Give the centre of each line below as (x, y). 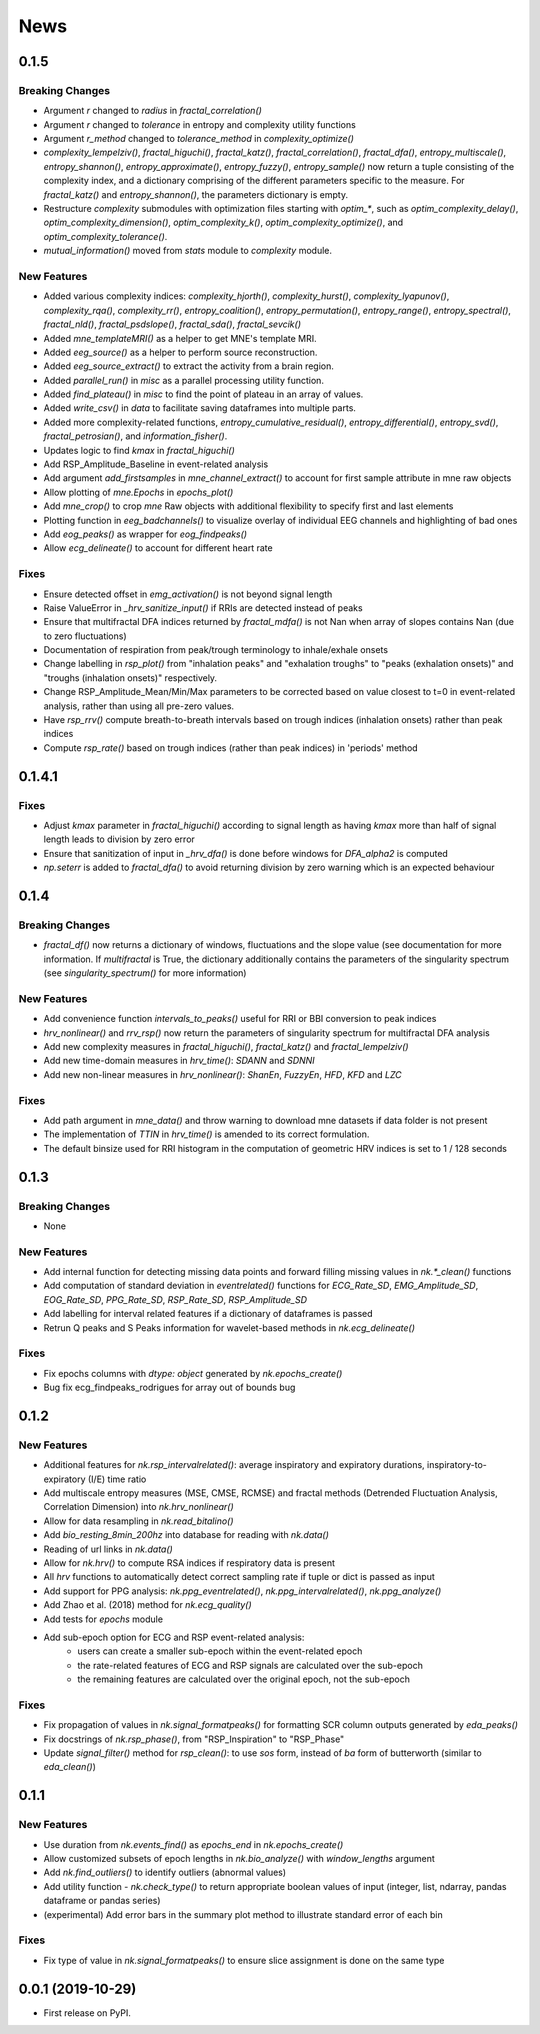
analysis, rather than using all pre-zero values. (139, 706)
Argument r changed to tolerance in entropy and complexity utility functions (200, 124)
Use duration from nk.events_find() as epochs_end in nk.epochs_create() (193, 1844)
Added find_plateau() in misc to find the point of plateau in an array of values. (203, 394)
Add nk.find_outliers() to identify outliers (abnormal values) (165, 1872)
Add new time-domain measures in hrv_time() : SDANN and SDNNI (179, 1061)
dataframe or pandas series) (102, 1901)
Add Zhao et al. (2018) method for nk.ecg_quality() (147, 1605)
